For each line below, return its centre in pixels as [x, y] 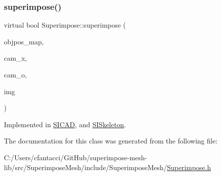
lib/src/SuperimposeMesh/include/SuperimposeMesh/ [85, 167]
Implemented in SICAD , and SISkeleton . [65, 124]
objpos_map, [24, 41]
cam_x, [15, 58]
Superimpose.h [189, 167]
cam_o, [15, 74]
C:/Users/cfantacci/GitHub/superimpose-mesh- [76, 157]
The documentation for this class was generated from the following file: [111, 141]
